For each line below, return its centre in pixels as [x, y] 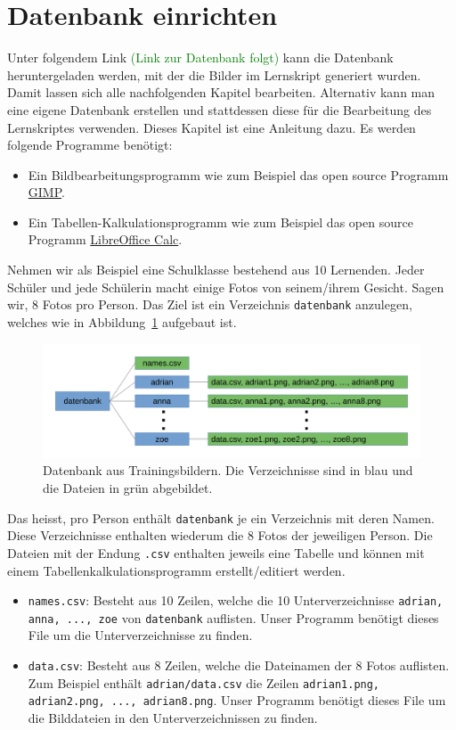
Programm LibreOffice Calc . [105, 239]
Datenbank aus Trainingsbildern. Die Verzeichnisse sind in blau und [228, 470]
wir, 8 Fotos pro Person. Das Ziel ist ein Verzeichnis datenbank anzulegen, [210, 304]
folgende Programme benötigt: [90, 145]
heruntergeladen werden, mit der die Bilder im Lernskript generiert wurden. [214, 74]
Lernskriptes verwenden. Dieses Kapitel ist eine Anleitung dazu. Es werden [212, 127]
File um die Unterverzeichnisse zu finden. [140, 635]
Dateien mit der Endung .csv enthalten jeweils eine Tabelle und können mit [216, 552]
